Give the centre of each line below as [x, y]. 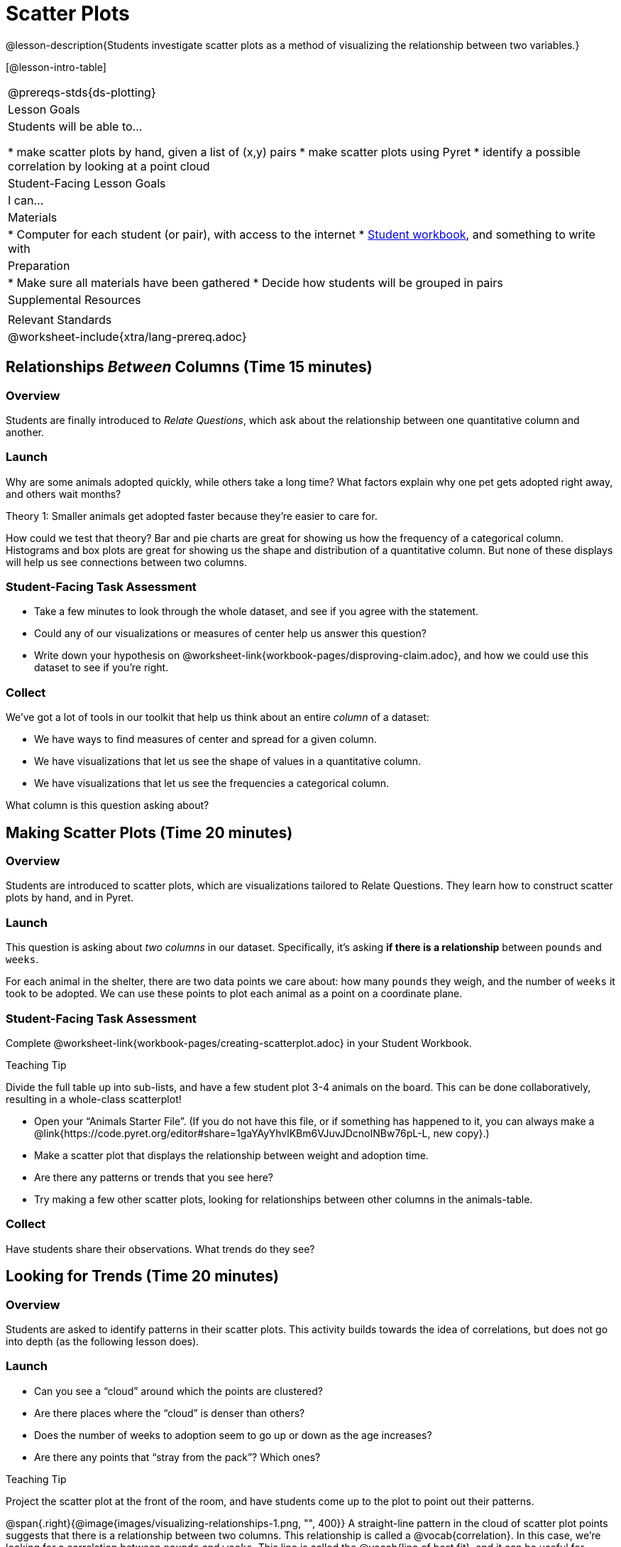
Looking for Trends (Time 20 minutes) [142, 1276]
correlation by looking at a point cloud [109, 166]
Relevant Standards [60, 319]
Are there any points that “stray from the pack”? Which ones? [177, 1457]
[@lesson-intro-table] [56, 67]
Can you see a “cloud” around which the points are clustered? [178, 1391]
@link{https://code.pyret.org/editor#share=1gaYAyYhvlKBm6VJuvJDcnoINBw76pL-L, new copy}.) [262, 1133]
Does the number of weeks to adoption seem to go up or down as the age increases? [233, 1435]
